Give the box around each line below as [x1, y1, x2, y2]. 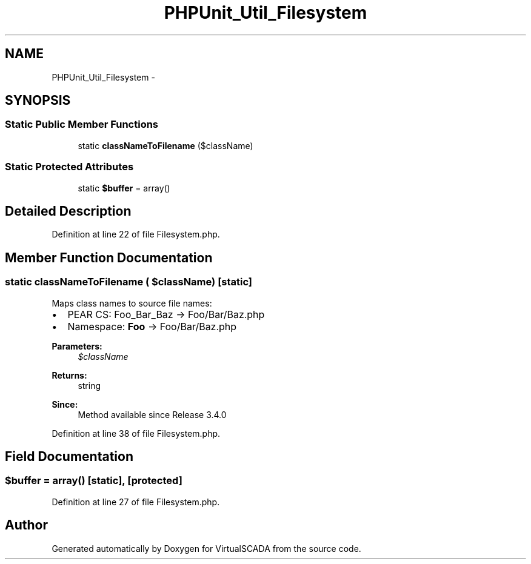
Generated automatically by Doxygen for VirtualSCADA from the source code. [52, 543, 361, 554]
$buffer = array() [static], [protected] [5, 474, 182, 487]
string [78, 380, 101, 391]
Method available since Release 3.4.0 [78, 409, 227, 420]
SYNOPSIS [5, 93, 71, 108]
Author [5, 517, 48, 533]
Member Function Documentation [5, 250, 213, 265]
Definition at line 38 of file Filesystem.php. [52, 428, 221, 439]
